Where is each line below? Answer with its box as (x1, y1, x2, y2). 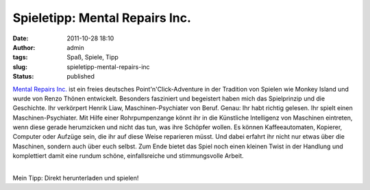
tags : (12, 53, 28, 62)
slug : (12, 62, 27, 71)
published (66, 72, 95, 81)
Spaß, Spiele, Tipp (66, 53, 119, 62)
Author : (12, 43, 36, 51)
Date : (12, 34, 29, 42)
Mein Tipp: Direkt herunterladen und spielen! (12, 174, 139, 182)
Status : (12, 72, 34, 81)
